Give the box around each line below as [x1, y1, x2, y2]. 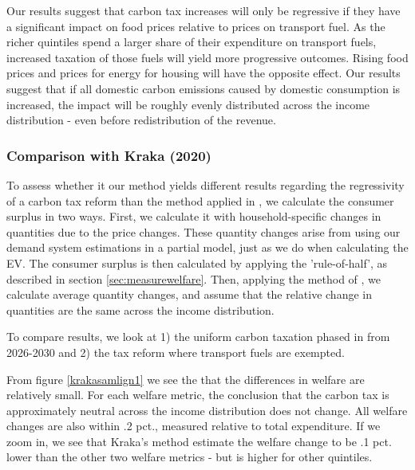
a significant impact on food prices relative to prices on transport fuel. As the [6, 18, 385, 34]
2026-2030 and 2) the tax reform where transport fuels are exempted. [6, 343, 345, 360]
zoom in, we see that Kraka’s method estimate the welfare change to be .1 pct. [6, 433, 392, 449]
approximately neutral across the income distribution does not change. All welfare [6, 401, 408, 418]
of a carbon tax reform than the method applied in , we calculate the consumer [6, 192, 394, 209]
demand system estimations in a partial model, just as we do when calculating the [6, 239, 409, 256]
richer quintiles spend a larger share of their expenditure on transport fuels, [6, 33, 377, 50]
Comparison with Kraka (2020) [6, 145, 211, 165]
